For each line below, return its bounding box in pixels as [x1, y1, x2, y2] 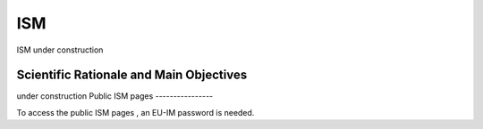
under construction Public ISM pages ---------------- [16, 91, 214, 101]
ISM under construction [16, 44, 104, 55]
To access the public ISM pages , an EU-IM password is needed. [16, 107, 255, 117]
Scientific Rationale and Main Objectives [16, 68, 248, 83]
